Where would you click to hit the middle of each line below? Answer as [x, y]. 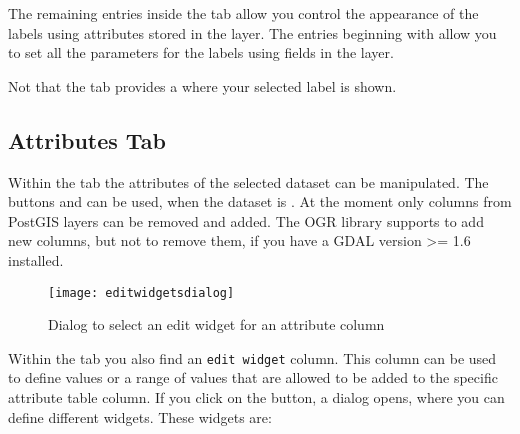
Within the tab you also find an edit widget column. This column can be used [252, 357]
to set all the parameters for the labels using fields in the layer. [201, 52]
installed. [36, 259]
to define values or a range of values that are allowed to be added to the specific [253, 377]
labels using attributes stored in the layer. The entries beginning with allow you [252, 32]
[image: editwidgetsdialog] [141, 292]
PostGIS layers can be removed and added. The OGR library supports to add [246, 220]
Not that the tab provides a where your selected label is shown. [202, 85]
